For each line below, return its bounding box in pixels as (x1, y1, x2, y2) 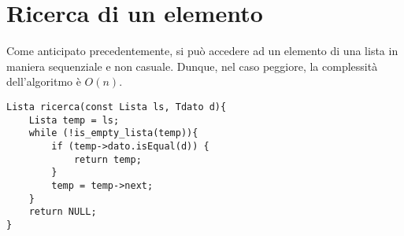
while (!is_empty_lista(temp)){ (28, 127, 198, 139)
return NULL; (28, 206, 97, 218)
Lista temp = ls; (28, 114, 120, 126)
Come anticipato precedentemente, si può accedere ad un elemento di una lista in (6, 42, 398, 59)
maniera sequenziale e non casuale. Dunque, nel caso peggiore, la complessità (6, 57, 378, 74)
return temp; (73, 153, 142, 165)
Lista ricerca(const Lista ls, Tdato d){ (6, 101, 227, 112)
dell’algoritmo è (6, 73, 81, 90)
